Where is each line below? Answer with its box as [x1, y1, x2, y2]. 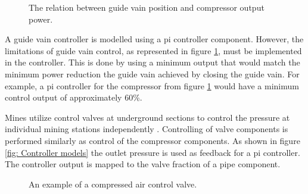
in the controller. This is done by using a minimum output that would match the [5, 56, 300, 68]
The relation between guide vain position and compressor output [29, 1, 265, 13]
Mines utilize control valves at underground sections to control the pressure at [5, 111, 290, 123]
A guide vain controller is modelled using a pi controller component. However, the [5, 33, 304, 45]
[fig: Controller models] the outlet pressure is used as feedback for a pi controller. [5, 146, 300, 158]
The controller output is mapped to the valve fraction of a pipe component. [5, 158, 281, 170]
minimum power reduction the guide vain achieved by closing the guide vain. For [5, 67, 300, 80]
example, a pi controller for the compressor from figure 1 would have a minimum [5, 79, 299, 92]
